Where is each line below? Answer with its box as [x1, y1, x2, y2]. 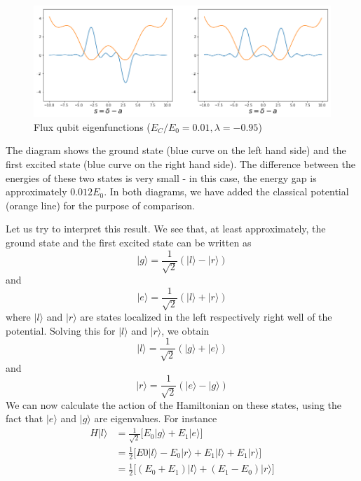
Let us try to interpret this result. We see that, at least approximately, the [6, 221, 326, 236]
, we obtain [161, 323, 210, 337]
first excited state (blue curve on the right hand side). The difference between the [6, 157, 355, 172]
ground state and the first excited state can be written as [6, 235, 252, 249]
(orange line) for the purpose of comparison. [6, 197, 195, 212]
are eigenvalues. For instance [94, 411, 217, 426]
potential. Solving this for [6, 323, 116, 337]
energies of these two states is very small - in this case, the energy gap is [6, 170, 317, 185]
